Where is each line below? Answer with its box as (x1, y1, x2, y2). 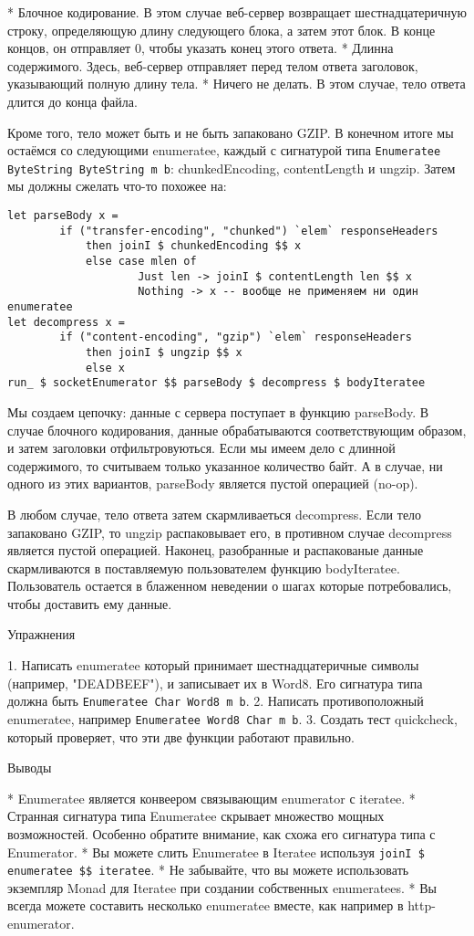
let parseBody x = (7, 209, 118, 223)
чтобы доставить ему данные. (7, 594, 172, 613)
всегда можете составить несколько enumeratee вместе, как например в (7, 896, 404, 915)
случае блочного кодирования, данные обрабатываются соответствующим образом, (7, 420, 467, 439)
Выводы (7, 758, 52, 777)
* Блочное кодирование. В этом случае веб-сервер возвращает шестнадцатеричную (7, 3, 467, 21)
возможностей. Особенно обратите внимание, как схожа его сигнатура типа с (7, 824, 436, 843)
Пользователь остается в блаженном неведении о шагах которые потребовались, (7, 576, 452, 595)
